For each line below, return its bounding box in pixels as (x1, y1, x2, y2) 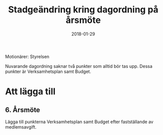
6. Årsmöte (5, 106, 41, 114)
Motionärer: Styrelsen (5, 54, 50, 60)
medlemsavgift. (5, 124, 37, 130)
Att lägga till (5, 86, 56, 97)
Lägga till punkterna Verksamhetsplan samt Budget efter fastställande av (5, 119, 154, 125)
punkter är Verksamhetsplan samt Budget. (5, 68, 92, 74)
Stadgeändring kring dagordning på (8, 4, 159, 15)
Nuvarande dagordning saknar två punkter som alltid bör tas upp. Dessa (5, 63, 153, 69)
